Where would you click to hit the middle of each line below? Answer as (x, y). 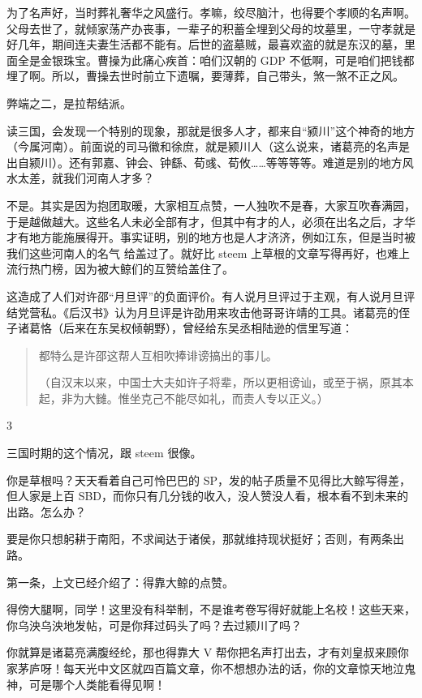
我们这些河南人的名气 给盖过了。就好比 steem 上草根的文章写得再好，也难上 (209, 253)
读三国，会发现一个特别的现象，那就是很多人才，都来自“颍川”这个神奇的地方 (211, 130)
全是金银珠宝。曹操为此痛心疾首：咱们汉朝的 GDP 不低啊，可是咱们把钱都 (216, 60)
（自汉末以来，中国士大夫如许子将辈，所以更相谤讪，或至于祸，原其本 (226, 382)
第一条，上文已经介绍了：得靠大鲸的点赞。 (120, 582)
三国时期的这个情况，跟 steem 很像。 (104, 453)
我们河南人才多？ (108, 178)
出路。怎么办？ (46, 511)
